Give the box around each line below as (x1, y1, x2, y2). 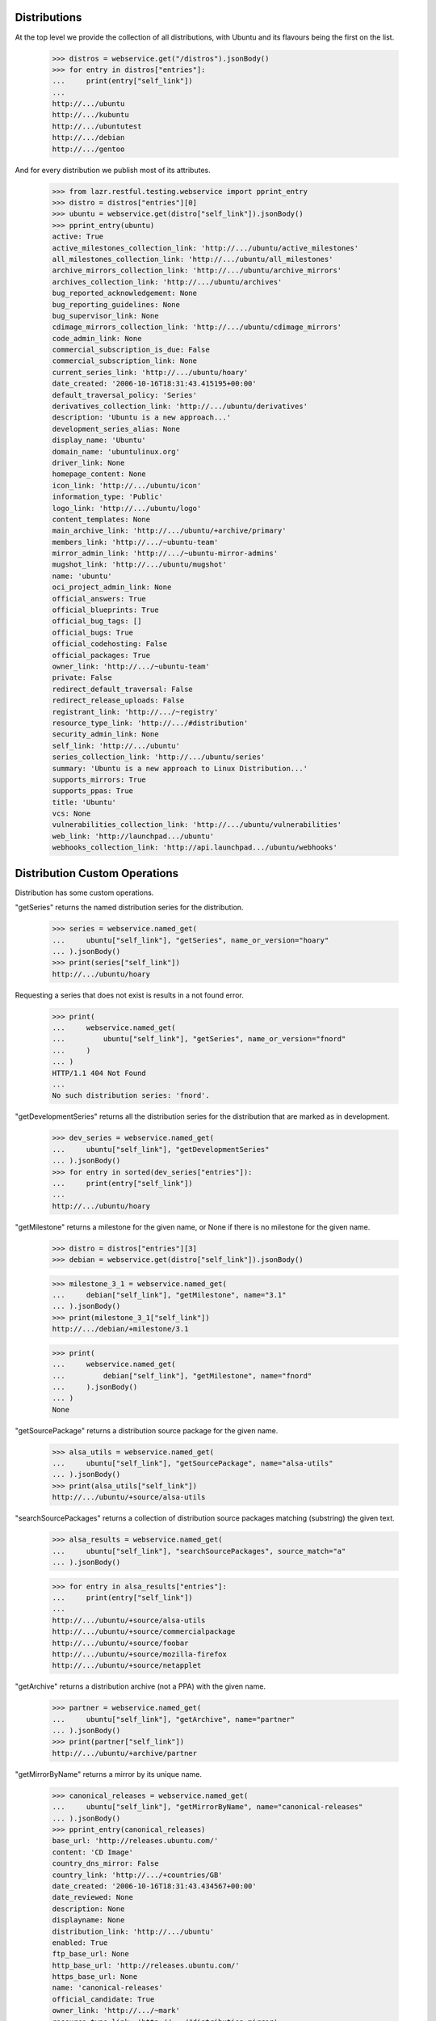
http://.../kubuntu (52, 110, 129, 120)
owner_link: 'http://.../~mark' (52, 2006, 181, 2015)
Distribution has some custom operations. (15, 888, 154, 897)
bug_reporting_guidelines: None (52, 300, 181, 309)
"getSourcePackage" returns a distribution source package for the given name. (15, 1425, 279, 1435)
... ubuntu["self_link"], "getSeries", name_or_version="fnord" (52, 1035, 346, 1044)
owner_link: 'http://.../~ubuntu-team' (52, 662, 210, 671)
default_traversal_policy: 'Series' (52, 390, 198, 399)
